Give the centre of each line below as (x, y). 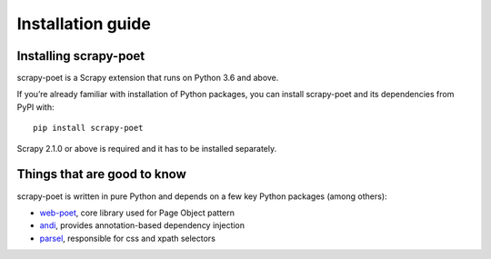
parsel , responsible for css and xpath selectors (127, 238)
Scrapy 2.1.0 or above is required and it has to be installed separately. (147, 148)
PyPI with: (35, 107)
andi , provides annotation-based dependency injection (142, 225)
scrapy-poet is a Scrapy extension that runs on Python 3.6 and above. (148, 78)
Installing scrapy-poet (81, 56)
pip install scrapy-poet (88, 128)
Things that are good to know (101, 174)
